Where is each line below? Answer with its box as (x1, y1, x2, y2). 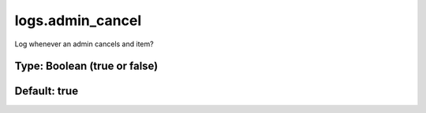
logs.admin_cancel (14, 12, 142, 29)
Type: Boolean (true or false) (14, 60, 159, 73)
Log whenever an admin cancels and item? (14, 39, 154, 49)
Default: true (14, 85, 79, 98)
